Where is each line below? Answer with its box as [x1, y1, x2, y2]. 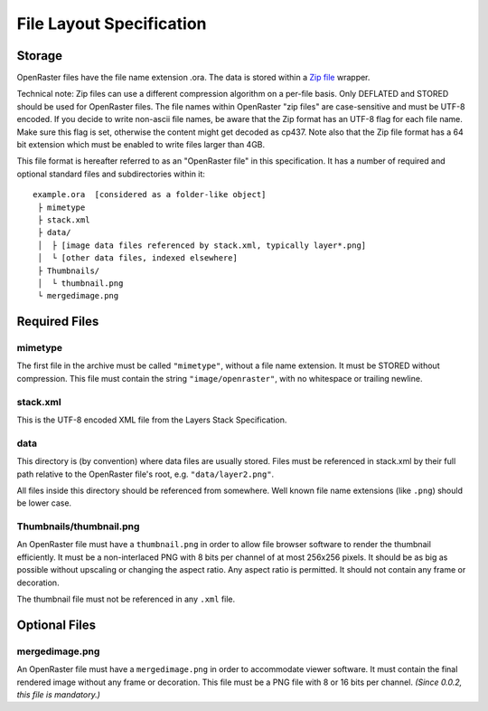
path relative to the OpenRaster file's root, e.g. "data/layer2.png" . [16, 469, 275, 479]
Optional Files [16, 617, 97, 632]
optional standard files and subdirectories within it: [16, 168, 205, 179]
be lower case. [16, 498, 72, 508]
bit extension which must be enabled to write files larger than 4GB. [16, 139, 266, 150]
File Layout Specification [16, 14, 207, 33]
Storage [16, 48, 63, 63]
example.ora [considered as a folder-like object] [33, 190, 267, 200]
